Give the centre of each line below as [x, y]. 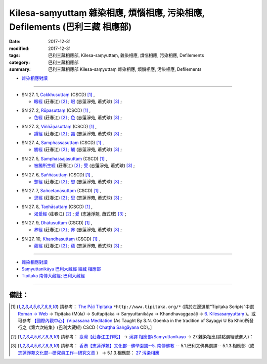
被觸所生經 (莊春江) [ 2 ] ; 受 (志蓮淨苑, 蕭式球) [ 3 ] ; [85, 165]
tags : [15, 55]
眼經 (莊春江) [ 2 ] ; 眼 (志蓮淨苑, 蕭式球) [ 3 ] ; [78, 102]
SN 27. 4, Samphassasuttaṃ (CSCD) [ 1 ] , [63, 143]
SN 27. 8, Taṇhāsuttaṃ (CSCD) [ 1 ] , [57, 207]
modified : [19, 48]
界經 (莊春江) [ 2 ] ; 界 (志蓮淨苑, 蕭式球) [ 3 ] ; [78, 230]
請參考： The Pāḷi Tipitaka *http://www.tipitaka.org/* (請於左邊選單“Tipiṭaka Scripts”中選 [157, 307]
